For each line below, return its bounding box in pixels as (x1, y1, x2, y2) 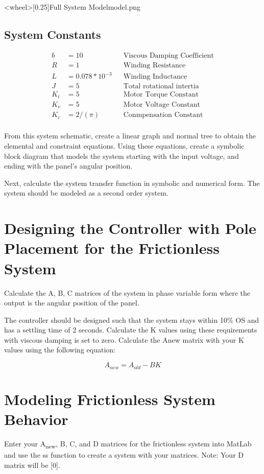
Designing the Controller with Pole (4, 218, 256, 239)
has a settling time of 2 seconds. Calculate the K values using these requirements (4, 324, 257, 335)
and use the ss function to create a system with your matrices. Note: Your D (4, 449, 244, 460)
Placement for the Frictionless (4, 238, 220, 258)
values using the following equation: (4, 344, 115, 355)
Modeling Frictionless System (4, 388, 215, 409)
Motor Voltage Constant (123, 101, 201, 108)
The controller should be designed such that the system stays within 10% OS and (4, 314, 259, 325)
